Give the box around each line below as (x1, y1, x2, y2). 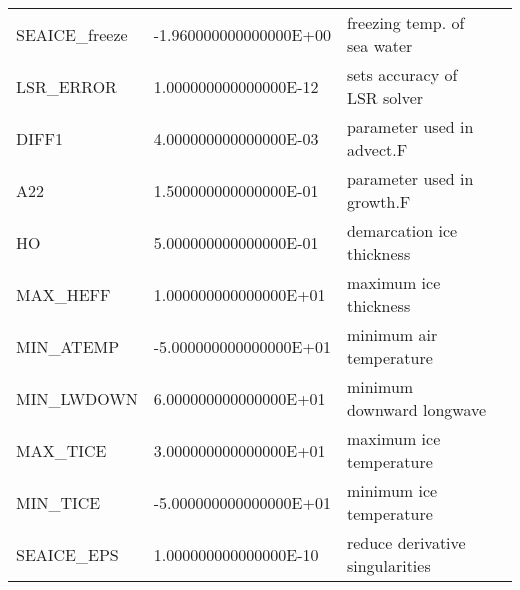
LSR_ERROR (16, 74, 117, 98)
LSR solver (346, 86, 424, 109)
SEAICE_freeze (16, 22, 128, 46)
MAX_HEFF (16, 282, 111, 306)
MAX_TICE (16, 438, 107, 462)
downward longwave (346, 398, 487, 421)
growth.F (346, 190, 411, 213)
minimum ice (346, 479, 438, 502)
